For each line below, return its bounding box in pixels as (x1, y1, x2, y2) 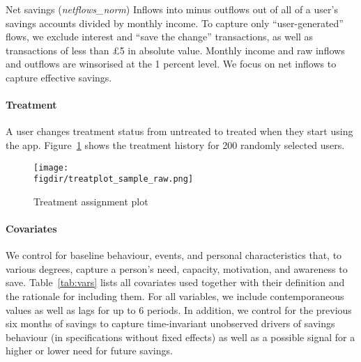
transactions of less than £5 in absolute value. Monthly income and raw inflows (6, 42, 345, 57)
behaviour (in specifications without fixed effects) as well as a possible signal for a (6, 329, 355, 344)
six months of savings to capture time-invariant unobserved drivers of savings (6, 316, 335, 331)
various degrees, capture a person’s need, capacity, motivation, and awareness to (6, 261, 348, 276)
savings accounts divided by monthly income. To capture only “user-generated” (6, 15, 344, 30)
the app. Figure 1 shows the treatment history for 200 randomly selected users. (6, 137, 345, 152)
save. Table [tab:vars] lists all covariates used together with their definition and (6, 275, 345, 290)
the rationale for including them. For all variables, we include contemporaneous (6, 289, 344, 304)
